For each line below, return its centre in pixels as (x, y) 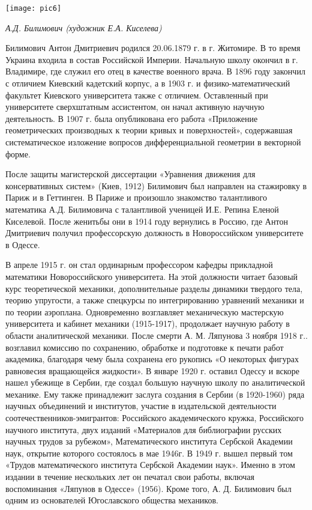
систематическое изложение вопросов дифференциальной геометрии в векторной (153, 142)
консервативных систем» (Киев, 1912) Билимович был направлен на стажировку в (156, 185)
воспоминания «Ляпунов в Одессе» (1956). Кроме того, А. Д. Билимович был (148, 488)
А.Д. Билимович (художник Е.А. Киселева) (84, 27)
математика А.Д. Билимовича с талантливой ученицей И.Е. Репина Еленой (142, 209)
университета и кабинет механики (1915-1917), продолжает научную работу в (148, 323)
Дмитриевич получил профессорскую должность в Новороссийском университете (154, 233)
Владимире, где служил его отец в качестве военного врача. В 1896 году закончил (155, 71)
